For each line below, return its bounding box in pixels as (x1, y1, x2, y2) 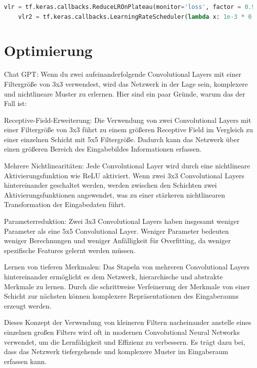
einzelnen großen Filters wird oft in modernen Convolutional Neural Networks (4, 326, 240, 337)
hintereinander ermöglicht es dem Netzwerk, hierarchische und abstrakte (4, 271, 223, 281)
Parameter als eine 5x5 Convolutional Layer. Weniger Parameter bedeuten (4, 225, 229, 236)
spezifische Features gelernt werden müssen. (4, 245, 136, 255)
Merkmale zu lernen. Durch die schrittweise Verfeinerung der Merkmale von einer (4, 281, 250, 291)
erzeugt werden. (4, 300, 52, 311)
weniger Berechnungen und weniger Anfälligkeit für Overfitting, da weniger (4, 235, 231, 246)
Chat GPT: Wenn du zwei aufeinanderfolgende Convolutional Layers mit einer (4, 69, 242, 79)
